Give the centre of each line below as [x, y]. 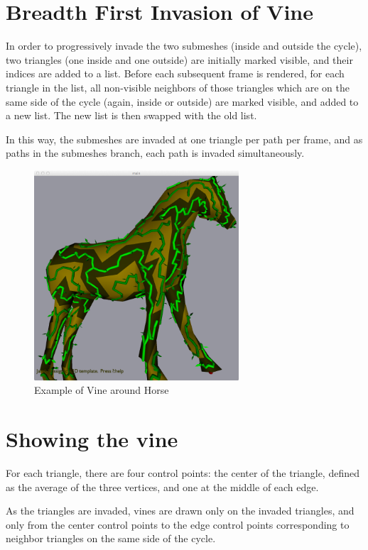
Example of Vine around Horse [102, 390]
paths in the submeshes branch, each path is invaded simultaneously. [155, 153]
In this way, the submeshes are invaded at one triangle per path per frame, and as [184, 139]
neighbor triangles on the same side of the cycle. [111, 538]
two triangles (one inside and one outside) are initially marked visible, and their [179, 59]
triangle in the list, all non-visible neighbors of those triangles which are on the [178, 87]
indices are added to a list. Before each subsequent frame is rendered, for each [175, 73]
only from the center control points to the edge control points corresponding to [178, 524]
